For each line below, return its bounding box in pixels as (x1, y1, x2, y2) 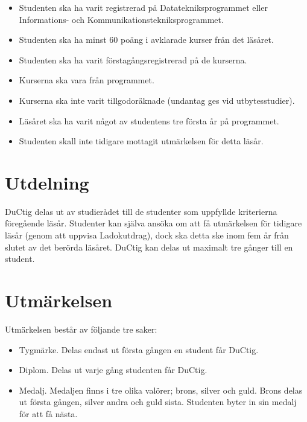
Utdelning (5, 170, 89, 194)
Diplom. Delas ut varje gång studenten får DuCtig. (19, 363, 207, 376)
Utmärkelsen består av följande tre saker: (5, 322, 157, 335)
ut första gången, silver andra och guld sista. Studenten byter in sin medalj (19, 395, 297, 408)
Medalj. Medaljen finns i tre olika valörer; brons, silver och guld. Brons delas (19, 383, 303, 396)
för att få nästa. (19, 407, 78, 420)
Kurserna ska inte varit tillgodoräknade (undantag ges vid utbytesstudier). (19, 94, 295, 106)
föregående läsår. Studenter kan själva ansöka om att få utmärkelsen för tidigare (5, 217, 302, 229)
